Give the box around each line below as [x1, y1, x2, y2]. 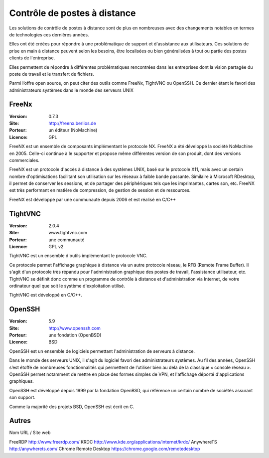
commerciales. [9, 157, 40, 163]
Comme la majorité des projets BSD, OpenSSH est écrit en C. [9, 404, 134, 410]
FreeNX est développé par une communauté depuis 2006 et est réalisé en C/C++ [9, 196, 176, 202]
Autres [9, 417, 31, 425]
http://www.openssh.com [48, 325, 101, 331]
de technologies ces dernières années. [9, 31, 89, 37]
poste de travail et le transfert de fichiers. [9, 71, 94, 77]
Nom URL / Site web [9, 430, 51, 436]
